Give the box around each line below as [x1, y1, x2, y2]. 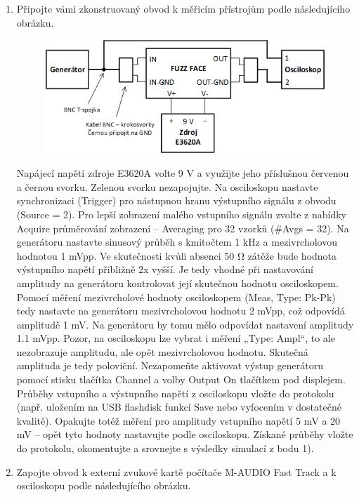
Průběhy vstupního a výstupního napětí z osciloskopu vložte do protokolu [16, 385, 334, 400]
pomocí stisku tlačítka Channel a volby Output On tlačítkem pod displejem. [16, 372, 346, 387]
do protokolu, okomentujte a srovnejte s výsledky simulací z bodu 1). [16, 441, 314, 456]
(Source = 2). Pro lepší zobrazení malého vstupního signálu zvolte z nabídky [16, 206, 346, 221]
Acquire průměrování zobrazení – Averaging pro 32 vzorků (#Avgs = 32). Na [16, 220, 349, 235]
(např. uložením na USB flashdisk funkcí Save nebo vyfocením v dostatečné [16, 399, 341, 414]
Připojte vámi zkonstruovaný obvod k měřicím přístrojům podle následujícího [16, 1, 351, 15]
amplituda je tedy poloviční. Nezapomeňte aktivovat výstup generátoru [16, 358, 323, 373]
